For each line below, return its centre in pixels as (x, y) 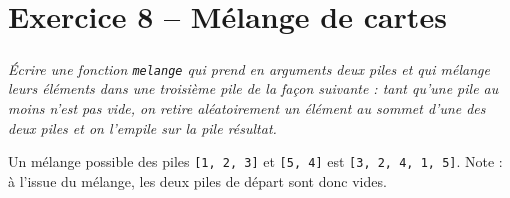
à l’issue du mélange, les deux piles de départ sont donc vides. (197, 180)
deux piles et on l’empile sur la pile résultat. (142, 127)
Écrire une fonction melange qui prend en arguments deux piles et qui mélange (249, 68)
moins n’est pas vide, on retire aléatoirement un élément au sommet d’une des (247, 108)
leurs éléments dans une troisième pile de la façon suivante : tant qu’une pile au (253, 88)
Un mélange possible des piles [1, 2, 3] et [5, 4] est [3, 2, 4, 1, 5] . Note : (255, 161)
